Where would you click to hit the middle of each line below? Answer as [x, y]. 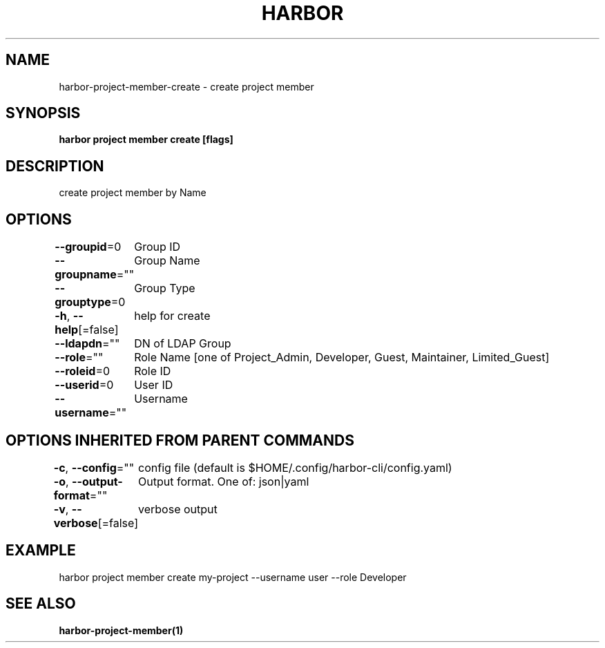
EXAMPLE [41, 551]
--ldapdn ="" [87, 344]
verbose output [178, 509]
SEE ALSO [41, 604]
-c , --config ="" [94, 467]
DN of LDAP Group [183, 344]
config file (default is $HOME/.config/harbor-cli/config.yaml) [295, 467]
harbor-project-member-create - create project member [186, 86]
